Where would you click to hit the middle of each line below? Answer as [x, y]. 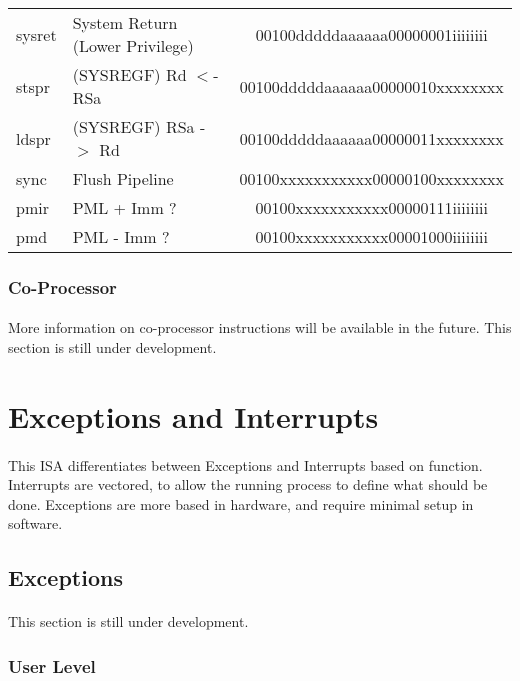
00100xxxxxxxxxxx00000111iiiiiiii [371, 207]
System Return [125, 22]
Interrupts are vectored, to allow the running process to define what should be [248, 484]
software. [35, 523]
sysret [36, 34]
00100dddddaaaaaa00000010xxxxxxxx [371, 86]
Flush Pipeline [123, 178]
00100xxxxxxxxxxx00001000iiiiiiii [371, 236]
